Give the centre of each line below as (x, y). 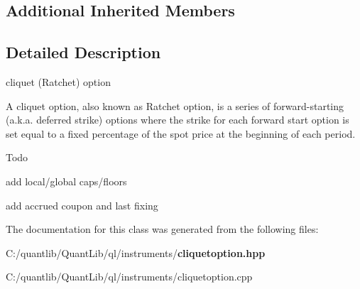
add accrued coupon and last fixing (82, 205)
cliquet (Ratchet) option (58, 81)
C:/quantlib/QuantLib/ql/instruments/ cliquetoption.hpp (136, 252)
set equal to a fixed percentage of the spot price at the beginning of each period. (181, 133)
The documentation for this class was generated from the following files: (162, 229)
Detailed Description (83, 52)
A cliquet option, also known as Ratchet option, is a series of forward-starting (175, 105)
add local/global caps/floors (66, 181)
